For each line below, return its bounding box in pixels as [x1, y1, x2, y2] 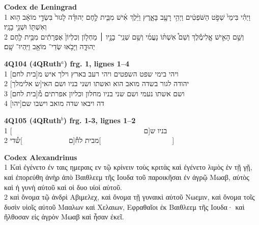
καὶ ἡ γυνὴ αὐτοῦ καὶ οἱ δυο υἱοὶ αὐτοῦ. [4, 181, 122, 192]
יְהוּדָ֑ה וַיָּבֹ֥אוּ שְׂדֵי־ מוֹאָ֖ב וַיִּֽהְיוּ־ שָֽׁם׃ [4, 41, 95, 52]
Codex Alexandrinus [4, 152, 77, 162]
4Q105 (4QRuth [4, 115, 61, 125]
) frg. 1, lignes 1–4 [64, 58, 129, 68]
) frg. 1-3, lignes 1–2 [63, 115, 136, 125]
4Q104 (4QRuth [4, 58, 61, 68]
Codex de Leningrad [4, 2, 77, 12]
